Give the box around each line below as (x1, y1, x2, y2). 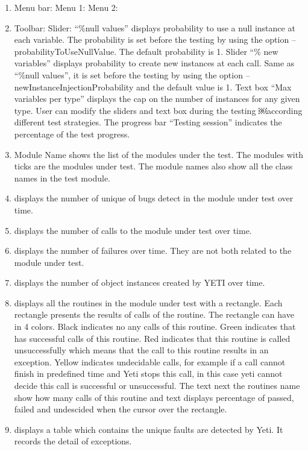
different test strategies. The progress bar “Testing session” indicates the (14, 116, 282, 128)
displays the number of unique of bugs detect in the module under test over (14, 192, 294, 204)
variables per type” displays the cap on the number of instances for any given (14, 92, 300, 105)
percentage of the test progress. (14, 127, 130, 140)
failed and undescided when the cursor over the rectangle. (14, 403, 227, 415)
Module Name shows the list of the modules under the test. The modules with (14, 148, 303, 160)
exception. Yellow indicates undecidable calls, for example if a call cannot (14, 355, 286, 368)
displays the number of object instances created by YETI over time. (14, 276, 265, 289)
